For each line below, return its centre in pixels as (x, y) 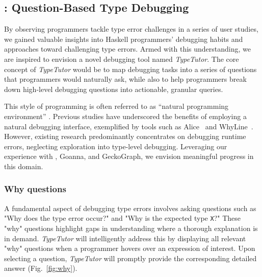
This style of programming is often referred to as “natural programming (116, 106)
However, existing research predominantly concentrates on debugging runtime (125, 136)
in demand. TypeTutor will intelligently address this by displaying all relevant (125, 238)
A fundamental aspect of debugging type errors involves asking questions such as (130, 208)
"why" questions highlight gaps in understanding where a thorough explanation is (131, 228)
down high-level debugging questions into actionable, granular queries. (114, 89)
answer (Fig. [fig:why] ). (41, 268)
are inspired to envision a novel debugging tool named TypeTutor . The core (122, 59)
